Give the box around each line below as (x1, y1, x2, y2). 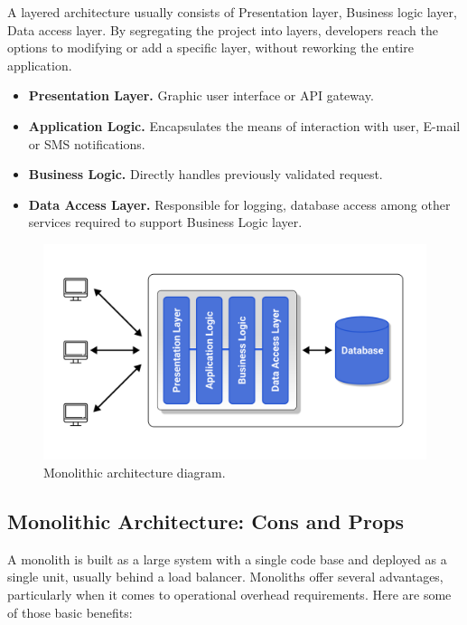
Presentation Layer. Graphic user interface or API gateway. (28, 86, 374, 105)
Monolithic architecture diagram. (43, 463, 226, 482)
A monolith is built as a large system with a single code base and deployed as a (7, 549, 447, 568)
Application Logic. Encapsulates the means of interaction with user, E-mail (28, 116, 461, 135)
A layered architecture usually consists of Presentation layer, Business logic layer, (7, 3, 457, 21)
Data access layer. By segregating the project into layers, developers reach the (7, 20, 438, 39)
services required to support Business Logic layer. (28, 213, 303, 232)
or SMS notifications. (28, 134, 145, 153)
